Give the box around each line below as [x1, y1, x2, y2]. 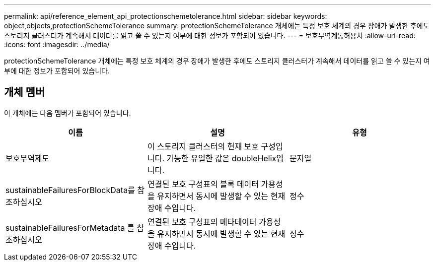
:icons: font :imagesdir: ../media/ [4, 40, 110, 49]
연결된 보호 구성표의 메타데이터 [147, 216, 257, 227]
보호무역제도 [5, 153, 50, 163]
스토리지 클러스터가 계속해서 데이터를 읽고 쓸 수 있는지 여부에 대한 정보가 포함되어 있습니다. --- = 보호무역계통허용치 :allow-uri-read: [4, 31, 416, 40]
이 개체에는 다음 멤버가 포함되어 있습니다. [4, 108, 131, 117]
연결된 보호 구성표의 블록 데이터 [147, 179, 259, 189]
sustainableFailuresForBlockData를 [5, 185, 135, 195]
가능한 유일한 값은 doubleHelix [166, 153, 277, 163]
